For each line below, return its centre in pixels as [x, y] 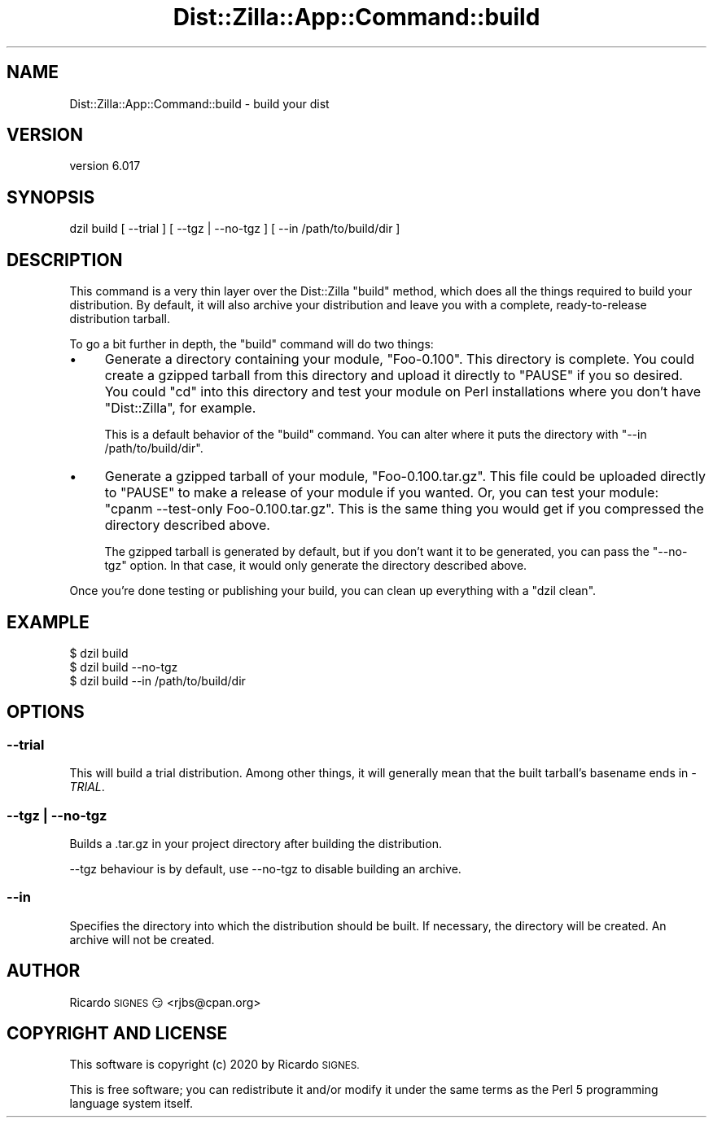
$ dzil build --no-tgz [124, 667]
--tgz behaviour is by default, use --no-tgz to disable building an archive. [265, 868]
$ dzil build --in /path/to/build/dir [157, 680]
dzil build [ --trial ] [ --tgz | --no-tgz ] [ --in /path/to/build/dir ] [235, 229]
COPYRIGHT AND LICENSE [117, 1033]
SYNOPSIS [51, 197]
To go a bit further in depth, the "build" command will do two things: [252, 344]
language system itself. [131, 1104]
